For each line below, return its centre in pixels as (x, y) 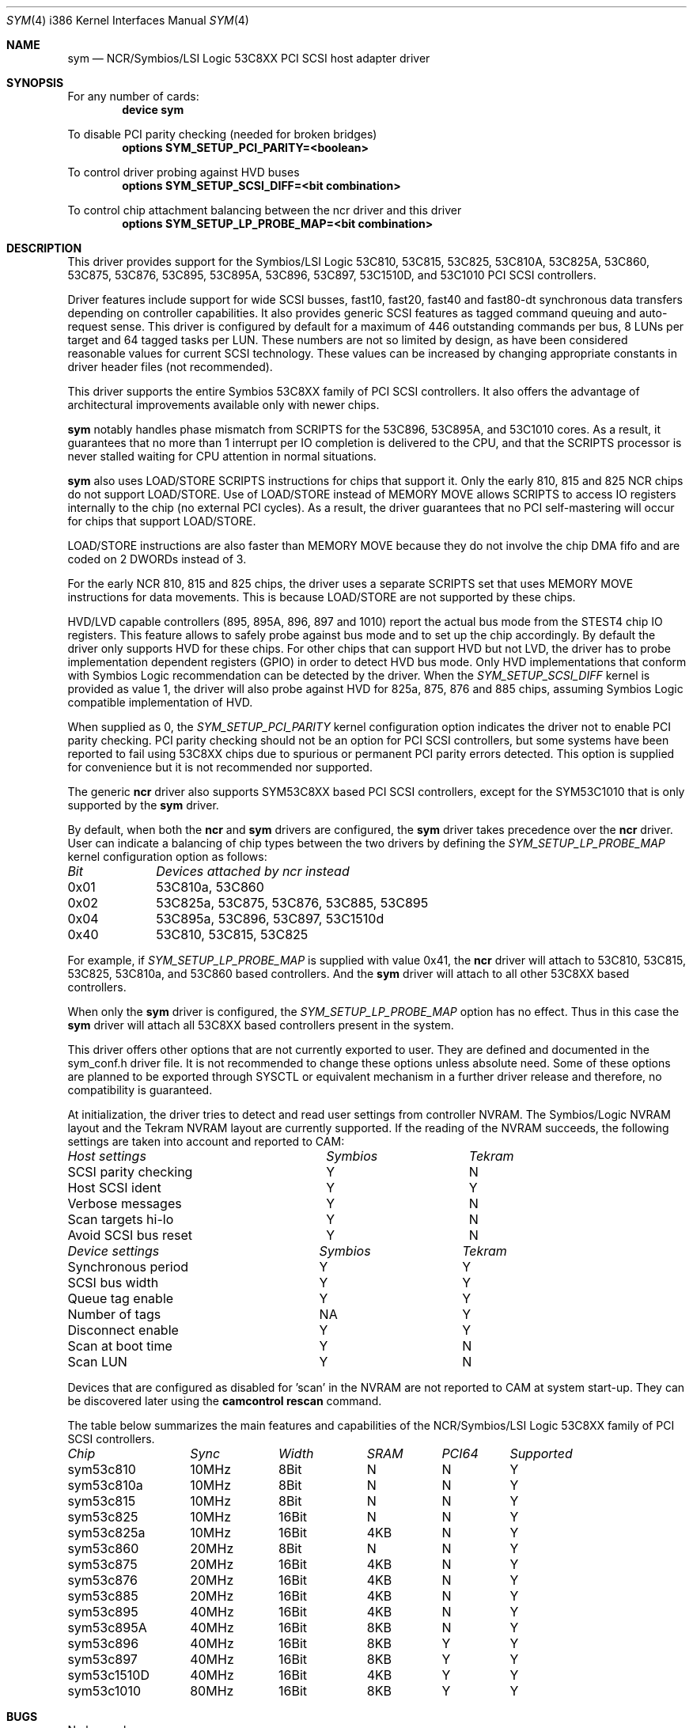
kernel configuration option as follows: (167, 856)
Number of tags (114, 1314)
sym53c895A (107, 1628)
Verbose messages (125, 1203)
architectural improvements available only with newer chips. (223, 405)
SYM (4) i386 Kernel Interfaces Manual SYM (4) (128, 20)
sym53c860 (103, 1548)
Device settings (114, 1251)
